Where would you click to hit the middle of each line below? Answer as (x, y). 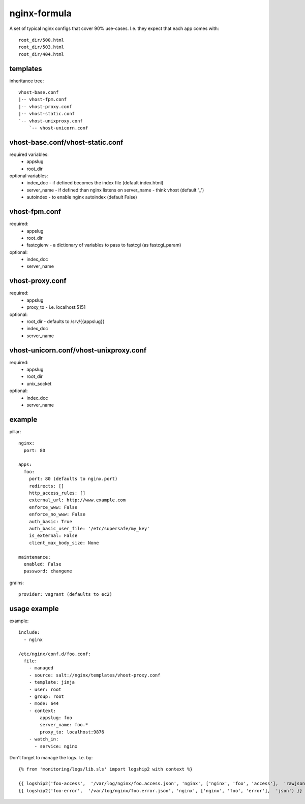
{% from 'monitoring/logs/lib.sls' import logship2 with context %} (105, 769)
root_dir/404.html (41, 54)
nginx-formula (41, 13)
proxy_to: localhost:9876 (72, 732)
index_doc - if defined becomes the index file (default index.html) (95, 183)
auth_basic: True (50, 521)
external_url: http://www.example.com (77, 500)
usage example (34, 609)
